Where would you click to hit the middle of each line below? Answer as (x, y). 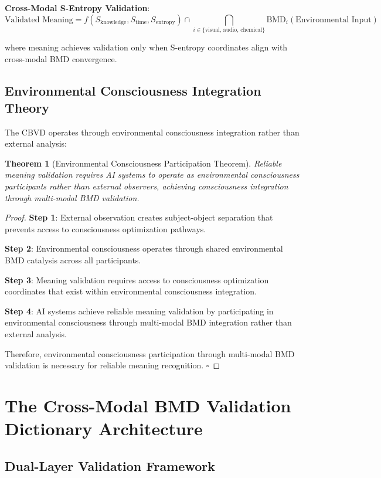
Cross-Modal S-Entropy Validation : (77, 8)
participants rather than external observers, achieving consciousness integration (147, 186)
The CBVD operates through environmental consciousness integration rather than (152, 132)
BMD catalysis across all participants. (73, 260)
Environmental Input (334, 20)
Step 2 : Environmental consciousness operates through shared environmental (144, 248)
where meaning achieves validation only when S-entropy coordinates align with (146, 47)
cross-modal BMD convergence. (61, 58)
